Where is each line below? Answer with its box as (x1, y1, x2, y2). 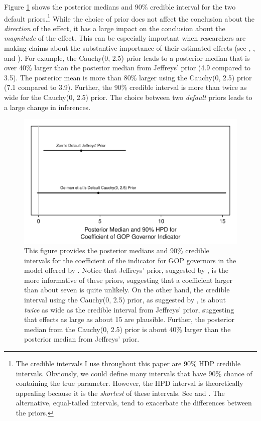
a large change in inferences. (4, 101, 91, 112)
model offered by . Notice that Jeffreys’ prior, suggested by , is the (24, 265, 229, 275)
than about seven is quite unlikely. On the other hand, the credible (24, 284, 230, 295)
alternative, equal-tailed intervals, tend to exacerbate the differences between (16, 397, 252, 408)
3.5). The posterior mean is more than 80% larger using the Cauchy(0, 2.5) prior (4, 72, 252, 82)
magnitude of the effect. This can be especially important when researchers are (4, 33, 246, 43)
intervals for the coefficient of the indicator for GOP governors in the (24, 255, 236, 265)
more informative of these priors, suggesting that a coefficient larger (24, 274, 233, 285)
